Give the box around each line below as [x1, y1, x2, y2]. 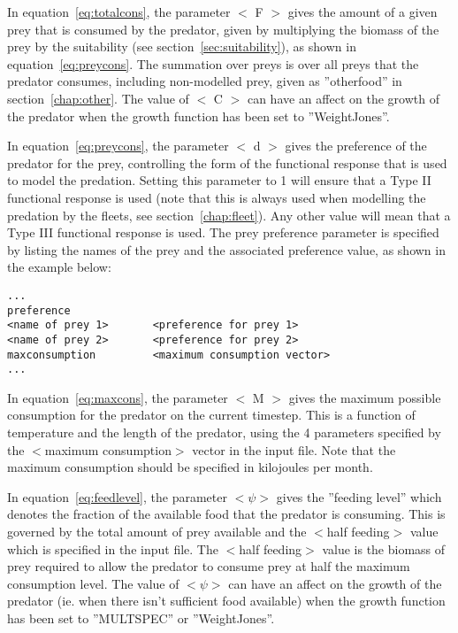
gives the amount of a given [287, 3, 438, 20]
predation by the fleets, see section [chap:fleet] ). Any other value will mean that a [7, 205, 451, 224]
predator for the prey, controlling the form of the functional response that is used [7, 153, 447, 172]
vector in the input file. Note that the [192, 440, 396, 459]
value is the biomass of [322, 539, 446, 558]
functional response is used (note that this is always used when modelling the [7, 188, 426, 206]
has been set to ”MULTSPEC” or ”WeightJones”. [7, 608, 275, 627]
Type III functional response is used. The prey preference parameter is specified [7, 223, 439, 242]
